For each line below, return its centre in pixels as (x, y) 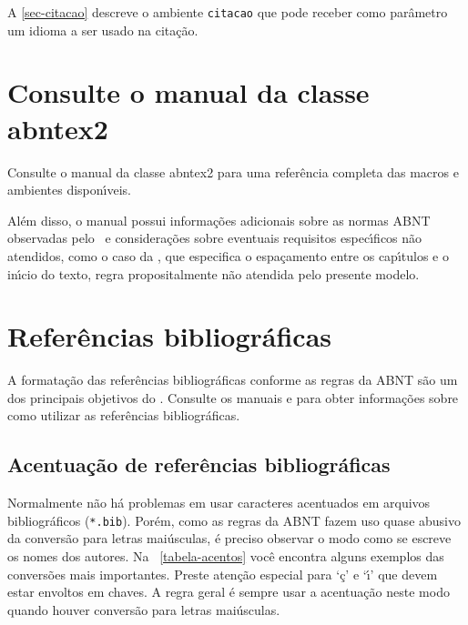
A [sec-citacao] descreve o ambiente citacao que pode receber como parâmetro (228, 12)
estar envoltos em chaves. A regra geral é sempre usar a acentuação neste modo (229, 592)
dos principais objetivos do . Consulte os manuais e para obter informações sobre (233, 397)
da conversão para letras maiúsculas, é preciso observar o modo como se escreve (229, 538)
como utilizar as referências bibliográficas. (124, 415)
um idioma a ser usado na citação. (103, 30)
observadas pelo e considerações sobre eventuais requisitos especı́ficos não (215, 238)
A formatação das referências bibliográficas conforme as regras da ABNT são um (233, 380)
